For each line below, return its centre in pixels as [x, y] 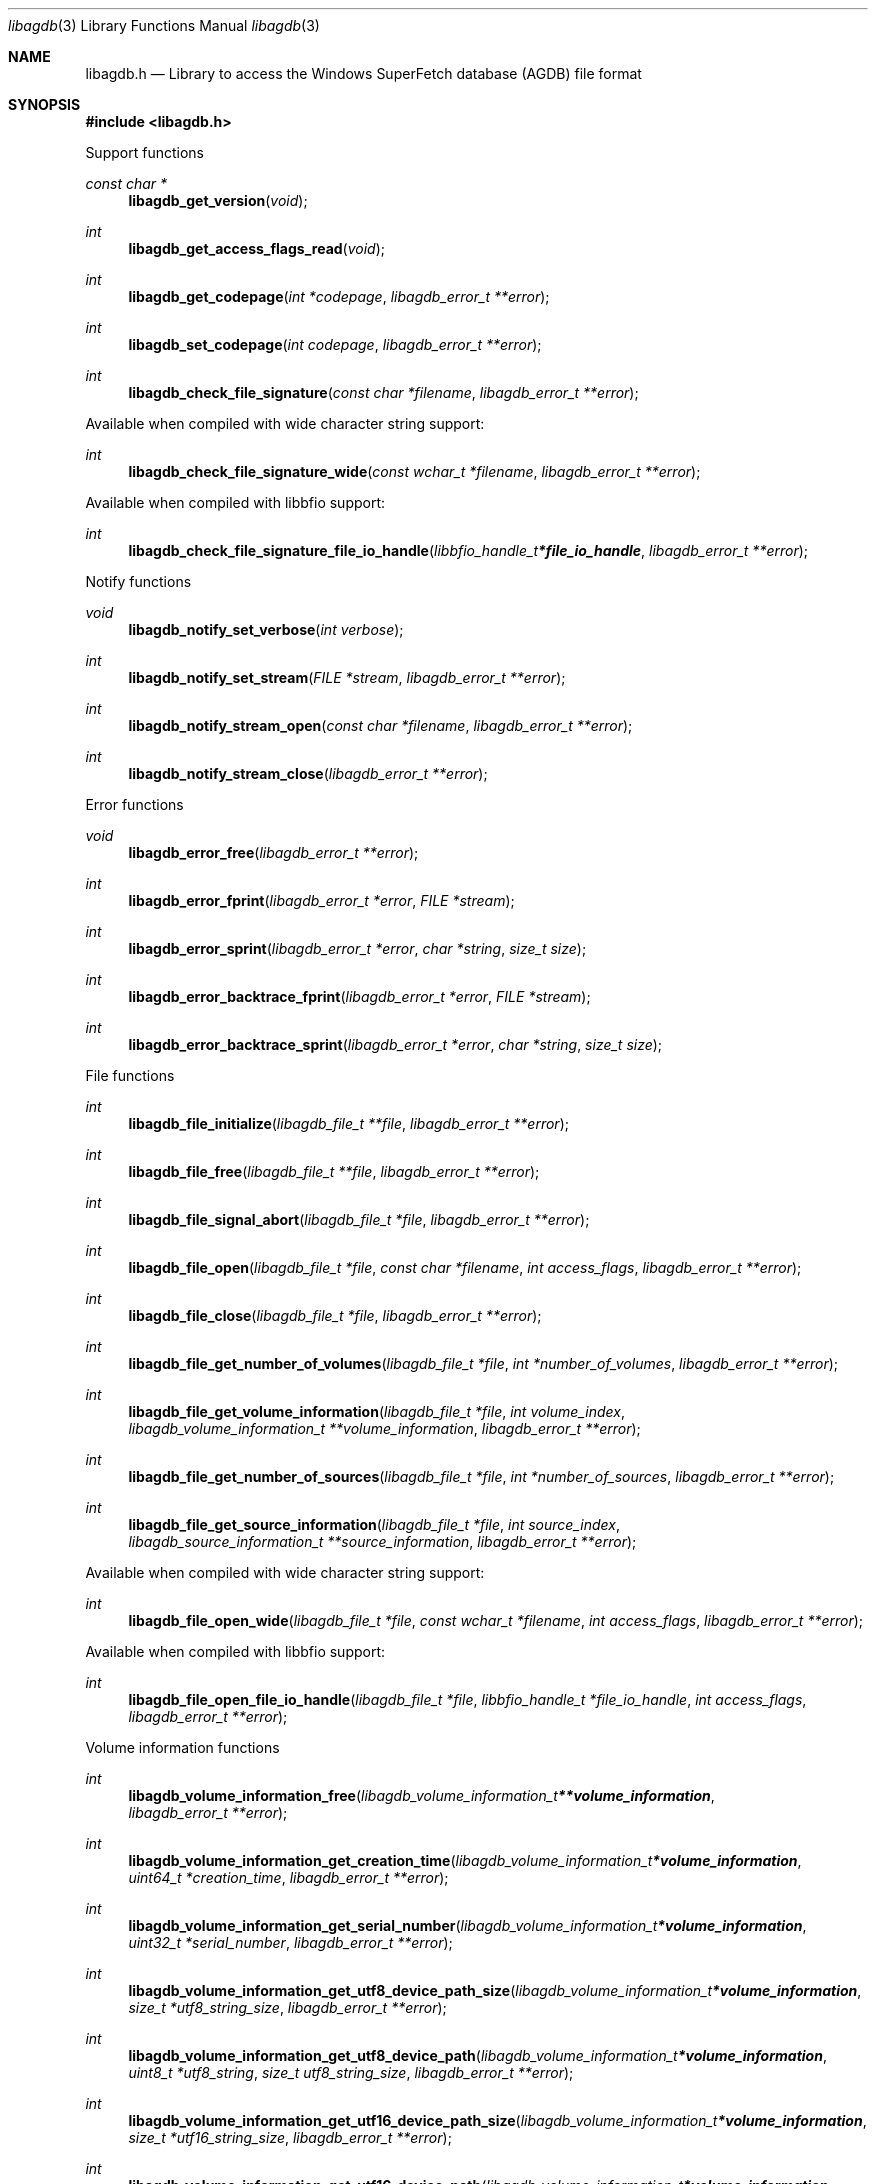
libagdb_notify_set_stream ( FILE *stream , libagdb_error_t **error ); [347, 677]
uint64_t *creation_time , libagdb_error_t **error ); [288, 1877]
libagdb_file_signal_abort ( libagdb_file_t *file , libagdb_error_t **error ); [359, 1219]
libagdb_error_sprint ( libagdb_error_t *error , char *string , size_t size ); [357, 948]
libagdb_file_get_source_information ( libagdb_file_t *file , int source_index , [374, 1524]
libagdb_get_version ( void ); [218, 200]
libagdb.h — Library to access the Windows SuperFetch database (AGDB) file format [363, 73]
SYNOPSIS [44, 104]
